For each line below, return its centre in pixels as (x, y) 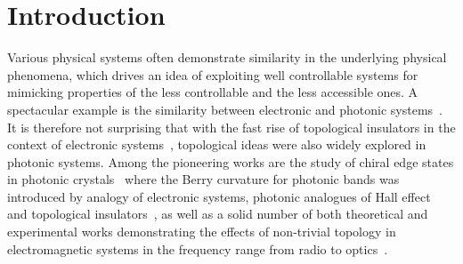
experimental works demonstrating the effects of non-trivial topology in (202, 232)
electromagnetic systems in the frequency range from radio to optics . (198, 248)
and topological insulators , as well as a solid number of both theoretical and (218, 214)
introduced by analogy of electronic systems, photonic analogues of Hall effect (219, 196)
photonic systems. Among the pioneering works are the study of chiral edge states (231, 161)
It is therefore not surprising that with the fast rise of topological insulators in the (231, 127)
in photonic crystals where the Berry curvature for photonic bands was (203, 179)
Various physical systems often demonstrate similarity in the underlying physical (227, 57)
